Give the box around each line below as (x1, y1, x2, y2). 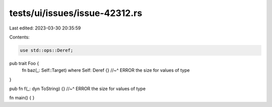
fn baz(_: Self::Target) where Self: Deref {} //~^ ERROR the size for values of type (22, 67, 190, 73)
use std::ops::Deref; (20, 47, 74, 53)
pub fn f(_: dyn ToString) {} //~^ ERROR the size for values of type (9, 85, 146, 92)
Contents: (9, 34, 30, 40)
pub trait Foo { (9, 60, 39, 66)
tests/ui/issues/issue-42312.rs (9, 7, 143, 18)
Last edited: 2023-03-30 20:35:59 (9, 25, 81, 31)
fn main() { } (9, 95, 35, 101)
